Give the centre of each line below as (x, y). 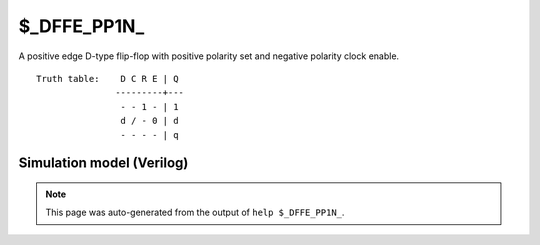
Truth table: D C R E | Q (107, 78)
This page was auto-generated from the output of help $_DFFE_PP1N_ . (195, 212)
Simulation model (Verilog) (103, 163)
